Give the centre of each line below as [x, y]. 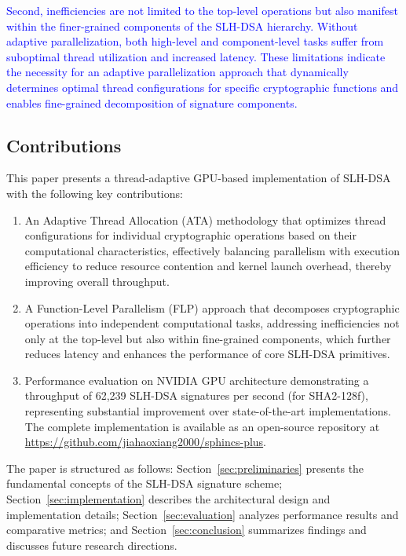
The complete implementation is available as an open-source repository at [202, 426]
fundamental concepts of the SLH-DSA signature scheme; [144, 483]
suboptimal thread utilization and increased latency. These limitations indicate [196, 56]
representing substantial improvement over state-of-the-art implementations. [208, 411]
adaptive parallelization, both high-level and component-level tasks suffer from [195, 41]
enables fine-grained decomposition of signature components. [152, 102]
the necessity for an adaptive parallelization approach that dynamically [177, 72]
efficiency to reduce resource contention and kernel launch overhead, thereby [208, 266]
